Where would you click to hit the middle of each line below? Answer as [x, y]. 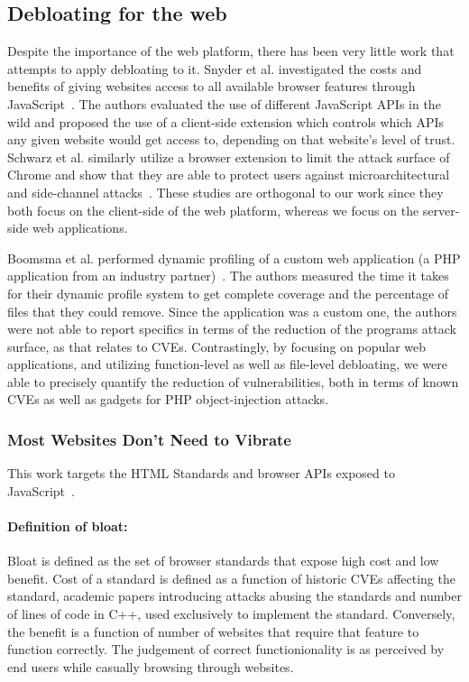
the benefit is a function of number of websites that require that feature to [213, 631]
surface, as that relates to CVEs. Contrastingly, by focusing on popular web [217, 346]
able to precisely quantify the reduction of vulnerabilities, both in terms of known [233, 381]
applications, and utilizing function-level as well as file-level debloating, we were [227, 364]
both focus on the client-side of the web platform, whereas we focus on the [213, 210]
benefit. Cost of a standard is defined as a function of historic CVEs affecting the [231, 578]
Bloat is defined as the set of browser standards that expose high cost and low [223, 561]
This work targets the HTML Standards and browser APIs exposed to [201, 473]
